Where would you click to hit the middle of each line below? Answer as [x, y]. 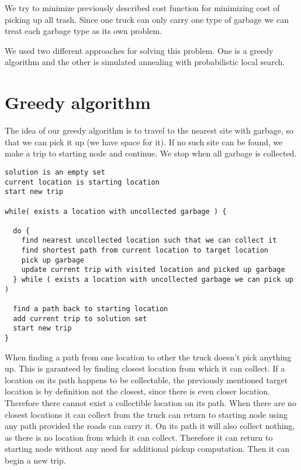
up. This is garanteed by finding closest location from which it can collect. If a [145, 368]
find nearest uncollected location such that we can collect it [149, 241]
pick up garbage [53, 260]
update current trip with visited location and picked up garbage [153, 270]
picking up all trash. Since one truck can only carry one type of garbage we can [147, 19]
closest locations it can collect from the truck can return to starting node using [146, 414]
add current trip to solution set [80, 319]
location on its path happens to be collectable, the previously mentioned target [146, 379]
